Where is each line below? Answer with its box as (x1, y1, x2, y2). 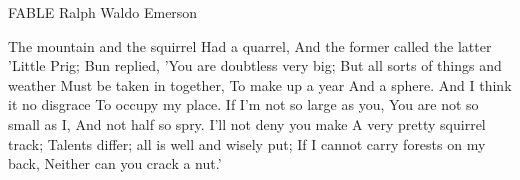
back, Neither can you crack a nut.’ (8, 153, 222, 174)
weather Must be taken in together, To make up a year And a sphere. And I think (8, 74, 512, 95)
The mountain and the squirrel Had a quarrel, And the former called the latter (8, 35, 492, 56)
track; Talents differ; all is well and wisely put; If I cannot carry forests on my (8, 133, 486, 154)
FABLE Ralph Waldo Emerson (8, 2, 198, 22)
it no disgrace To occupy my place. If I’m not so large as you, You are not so (8, 94, 479, 115)
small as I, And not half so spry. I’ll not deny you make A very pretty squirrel (8, 113, 486, 134)
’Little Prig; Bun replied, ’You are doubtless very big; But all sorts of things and (8, 55, 502, 76)
